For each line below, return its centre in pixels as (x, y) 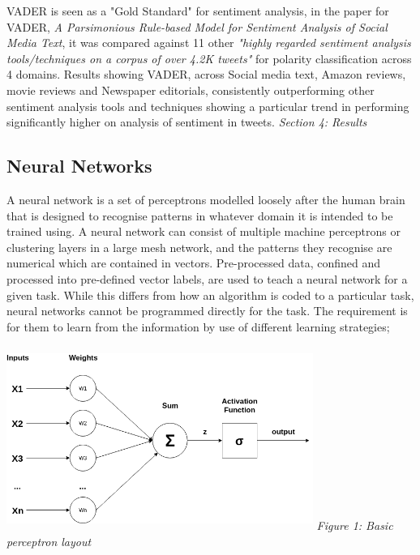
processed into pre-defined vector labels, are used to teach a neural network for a (207, 278)
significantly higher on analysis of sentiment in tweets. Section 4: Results (187, 122)
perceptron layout (49, 541)
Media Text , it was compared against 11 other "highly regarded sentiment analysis (209, 43)
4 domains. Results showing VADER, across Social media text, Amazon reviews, (206, 74)
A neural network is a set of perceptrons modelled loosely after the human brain (206, 199)
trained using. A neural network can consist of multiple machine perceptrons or (204, 231)
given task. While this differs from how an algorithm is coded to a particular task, (210, 295)
